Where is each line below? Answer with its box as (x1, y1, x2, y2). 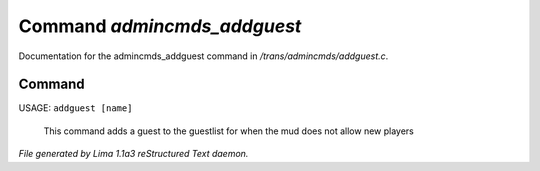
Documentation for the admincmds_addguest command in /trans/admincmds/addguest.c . (18, 50, 389, 62)
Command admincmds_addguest (18, 15, 302, 37)
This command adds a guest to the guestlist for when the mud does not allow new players (43, 125, 414, 137)
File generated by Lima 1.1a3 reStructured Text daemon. (18, 148, 249, 160)
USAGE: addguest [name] (18, 102, 133, 114)
